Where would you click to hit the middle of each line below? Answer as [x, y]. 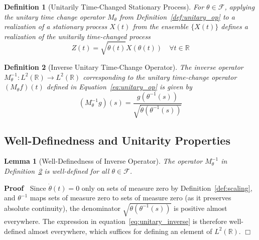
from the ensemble [161, 26]
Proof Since [25, 188]
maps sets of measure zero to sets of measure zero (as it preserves [131, 198]
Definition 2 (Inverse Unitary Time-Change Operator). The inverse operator [124, 67]
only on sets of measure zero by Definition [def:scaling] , [167, 188]
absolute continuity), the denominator [62, 208]
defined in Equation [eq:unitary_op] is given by [119, 87]
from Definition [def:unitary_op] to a [177, 16]
